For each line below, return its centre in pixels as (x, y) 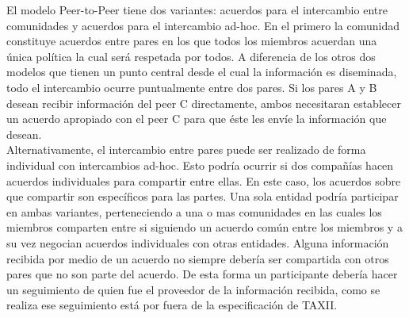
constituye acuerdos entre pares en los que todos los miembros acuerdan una (192, 41)
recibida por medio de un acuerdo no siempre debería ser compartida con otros (198, 258)
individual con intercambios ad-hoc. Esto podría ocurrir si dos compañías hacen (200, 165)
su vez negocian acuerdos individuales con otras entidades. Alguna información (198, 242)
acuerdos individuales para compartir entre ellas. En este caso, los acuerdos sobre (204, 180)
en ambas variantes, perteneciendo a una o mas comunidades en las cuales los (194, 211)
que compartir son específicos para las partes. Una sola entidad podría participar (203, 196)
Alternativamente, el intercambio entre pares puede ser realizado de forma (186, 149)
